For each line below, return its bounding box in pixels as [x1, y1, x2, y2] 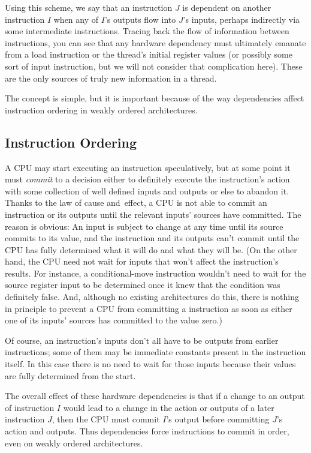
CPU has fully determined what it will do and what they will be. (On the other [5, 243, 297, 256]
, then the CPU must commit [52, 413, 160, 425]
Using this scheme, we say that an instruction [5, 1, 173, 13]
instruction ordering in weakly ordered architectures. [5, 103, 198, 116]
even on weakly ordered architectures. [5, 436, 143, 449]
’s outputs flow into [104, 13, 176, 25]
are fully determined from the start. [5, 369, 136, 382]
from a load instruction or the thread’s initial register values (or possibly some [5, 48, 292, 61]
